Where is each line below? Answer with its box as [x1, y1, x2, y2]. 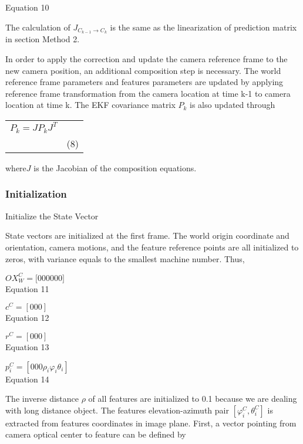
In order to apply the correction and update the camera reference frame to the [5, 53, 288, 65]
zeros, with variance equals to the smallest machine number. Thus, [5, 252, 245, 265]
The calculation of [5, 21, 70, 33]
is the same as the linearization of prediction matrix [110, 21, 297, 33]
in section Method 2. [5, 33, 80, 45]
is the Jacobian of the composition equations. [33, 161, 197, 174]
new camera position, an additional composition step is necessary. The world [5, 64, 281, 76]
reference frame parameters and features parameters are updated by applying [5, 76, 284, 88]
